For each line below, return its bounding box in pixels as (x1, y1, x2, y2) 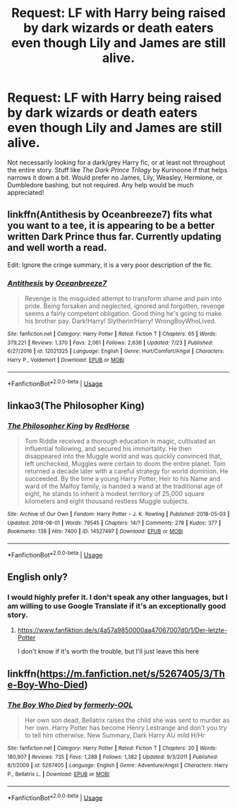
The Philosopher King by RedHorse (7, 420, 130, 430)
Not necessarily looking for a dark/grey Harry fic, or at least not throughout (7, 158, 226, 167)
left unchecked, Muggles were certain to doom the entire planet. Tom (24, 459, 226, 468)
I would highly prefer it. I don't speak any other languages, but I (7, 592, 228, 602)
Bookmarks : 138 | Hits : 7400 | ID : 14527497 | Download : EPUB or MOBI (7, 528, 183, 535)
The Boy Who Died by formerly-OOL (7, 699, 133, 709)
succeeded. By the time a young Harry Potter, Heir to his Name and (24, 475, 221, 483)
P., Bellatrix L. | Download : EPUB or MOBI (7, 770, 110, 778)
